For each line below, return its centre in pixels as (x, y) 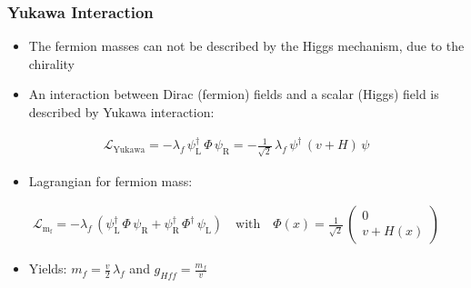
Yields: (48, 268)
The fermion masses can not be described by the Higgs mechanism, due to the (246, 46)
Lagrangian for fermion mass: (110, 180)
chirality (52, 63)
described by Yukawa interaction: (121, 112)
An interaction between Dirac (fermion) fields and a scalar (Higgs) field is (234, 94)
